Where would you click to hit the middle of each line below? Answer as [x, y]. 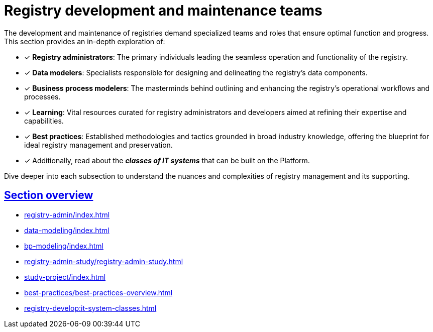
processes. [42, 96]
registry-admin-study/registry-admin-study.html [104, 261]
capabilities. [44, 121]
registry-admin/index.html [67, 214]
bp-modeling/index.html [64, 246]
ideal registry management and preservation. [98, 145]
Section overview [49, 195]
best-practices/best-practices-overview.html [98, 292]
